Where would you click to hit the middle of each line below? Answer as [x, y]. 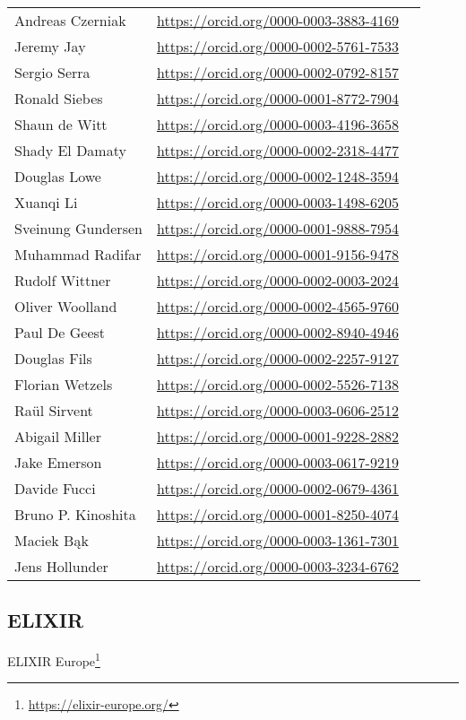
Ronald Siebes [59, 98]
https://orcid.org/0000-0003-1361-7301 [277, 540]
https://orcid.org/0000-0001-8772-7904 [277, 98]
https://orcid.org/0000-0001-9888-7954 [277, 228]
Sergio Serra [52, 72]
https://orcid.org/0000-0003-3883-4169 [277, 20]
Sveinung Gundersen [78, 228]
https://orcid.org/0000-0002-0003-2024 [277, 280]
